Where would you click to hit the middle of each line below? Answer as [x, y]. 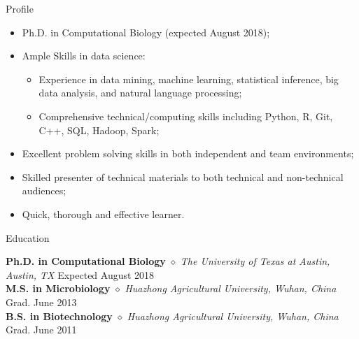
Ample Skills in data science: [84, 56]
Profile [20, 8]
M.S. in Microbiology [58, 288]
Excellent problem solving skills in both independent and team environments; [188, 153]
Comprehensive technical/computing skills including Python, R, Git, [186, 116]
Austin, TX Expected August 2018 [80, 274]
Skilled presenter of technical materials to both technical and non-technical [183, 176]
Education [28, 237]
